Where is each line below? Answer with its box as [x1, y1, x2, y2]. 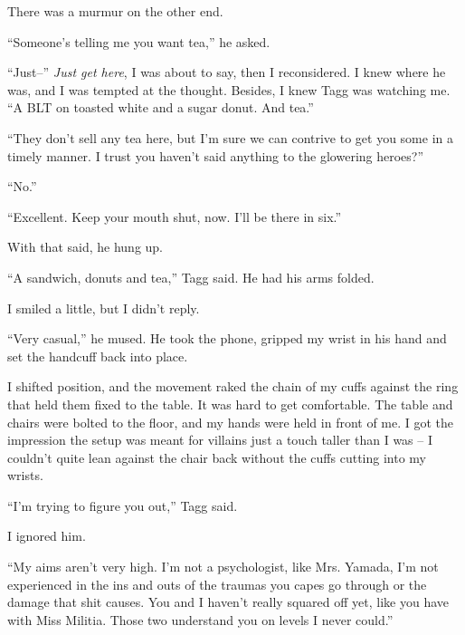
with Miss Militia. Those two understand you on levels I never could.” [7, 610, 394, 629]
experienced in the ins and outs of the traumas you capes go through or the [7, 574, 427, 593]
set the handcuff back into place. [7, 346, 188, 365]
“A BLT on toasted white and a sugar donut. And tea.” [7, 98, 314, 117]
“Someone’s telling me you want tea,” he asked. [7, 32, 270, 51]
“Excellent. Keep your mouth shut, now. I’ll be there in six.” [7, 207, 342, 226]
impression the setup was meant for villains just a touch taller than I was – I [7, 430, 433, 449]
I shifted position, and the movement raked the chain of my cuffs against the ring [7, 377, 459, 396]
